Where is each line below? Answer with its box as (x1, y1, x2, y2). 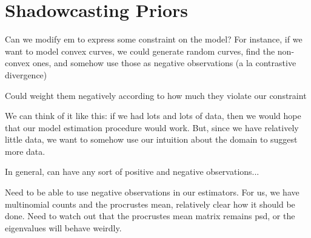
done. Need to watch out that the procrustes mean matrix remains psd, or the (5, 209, 295, 222)
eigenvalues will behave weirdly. (5, 221, 122, 234)
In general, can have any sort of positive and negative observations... (5, 165, 259, 178)
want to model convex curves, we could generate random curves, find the (5, 44, 275, 57)
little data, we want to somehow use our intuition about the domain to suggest (5, 133, 298, 146)
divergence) (5, 68, 47, 81)
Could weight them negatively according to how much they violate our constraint (5, 89, 307, 101)
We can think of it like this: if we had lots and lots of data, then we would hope (5, 109, 301, 122)
